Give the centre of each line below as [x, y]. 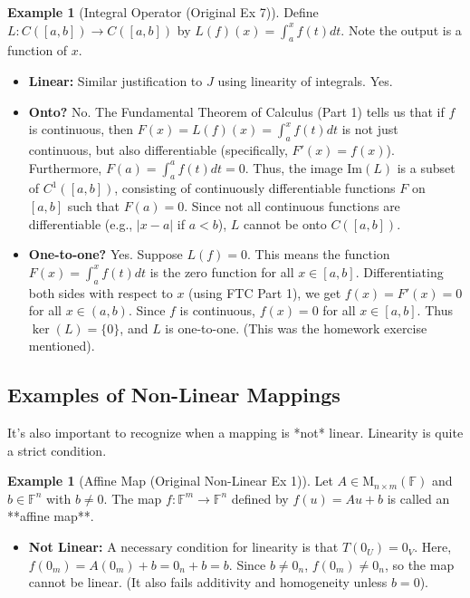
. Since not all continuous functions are [292, 205]
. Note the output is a [401, 29]
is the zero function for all [222, 271]
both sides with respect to [101, 292]
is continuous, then [81, 129]
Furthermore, [65, 167]
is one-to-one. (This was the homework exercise [296, 328]
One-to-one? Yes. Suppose [106, 254]
